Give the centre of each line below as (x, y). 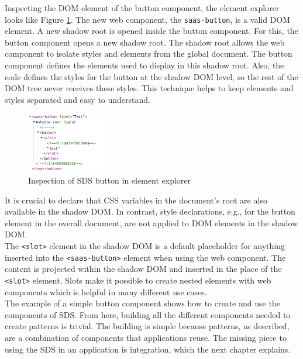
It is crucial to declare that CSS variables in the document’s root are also (136, 200)
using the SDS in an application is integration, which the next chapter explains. (148, 349)
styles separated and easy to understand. (78, 99)
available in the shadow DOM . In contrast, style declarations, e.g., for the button (150, 211)
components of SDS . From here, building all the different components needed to (148, 314)
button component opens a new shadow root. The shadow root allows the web (145, 42)
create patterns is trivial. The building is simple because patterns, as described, (147, 326)
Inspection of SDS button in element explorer (110, 180)
